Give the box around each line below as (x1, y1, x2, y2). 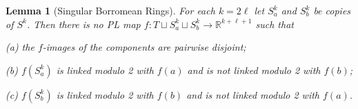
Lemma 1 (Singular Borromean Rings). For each (6, 3, 215, 17)
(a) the (6, 40, 34, 54)
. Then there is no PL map (26, 16, 141, 31)
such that (255, 16, 294, 31)
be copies (313, 3, 351, 17)
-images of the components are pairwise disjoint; (42, 40, 246, 54)
